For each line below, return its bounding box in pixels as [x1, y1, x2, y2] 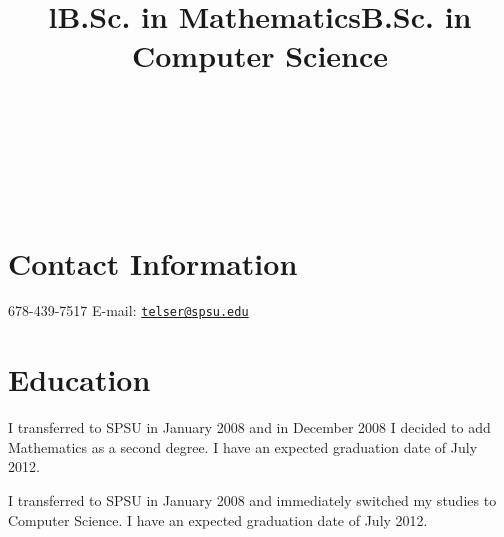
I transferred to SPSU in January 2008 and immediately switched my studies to [8, 490, 497, 511]
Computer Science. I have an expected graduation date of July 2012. [8, 509, 428, 530]
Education [8, 359, 151, 400]
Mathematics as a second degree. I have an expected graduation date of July [8, 436, 478, 457]
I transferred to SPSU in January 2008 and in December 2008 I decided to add [8, 417, 491, 438]
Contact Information [8, 242, 298, 283]
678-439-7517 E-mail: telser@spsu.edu [8, 300, 249, 321]
